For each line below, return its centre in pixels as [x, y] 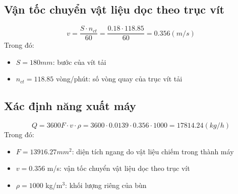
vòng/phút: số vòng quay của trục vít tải [119, 79]
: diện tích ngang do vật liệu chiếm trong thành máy [153, 151]
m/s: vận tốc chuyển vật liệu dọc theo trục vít [118, 168]
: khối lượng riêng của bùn [106, 185]
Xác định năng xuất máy [70, 106]
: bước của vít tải [79, 62]
